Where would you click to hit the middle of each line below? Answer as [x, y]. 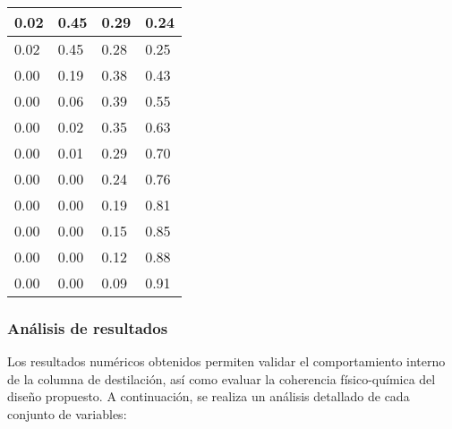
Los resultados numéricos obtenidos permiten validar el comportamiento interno [226, 361]
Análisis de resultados [88, 327]
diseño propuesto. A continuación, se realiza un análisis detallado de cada [209, 396]
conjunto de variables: [67, 414]
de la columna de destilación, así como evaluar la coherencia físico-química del [222, 378]
